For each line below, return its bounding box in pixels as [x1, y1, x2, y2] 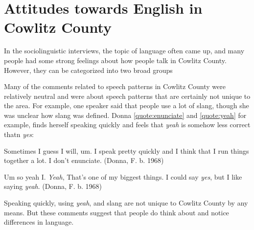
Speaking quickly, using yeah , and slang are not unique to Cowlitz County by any [4, 198, 248, 208]
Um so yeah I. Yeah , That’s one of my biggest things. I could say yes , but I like [4, 171, 242, 182]
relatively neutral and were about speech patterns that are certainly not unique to [4, 91, 251, 101]
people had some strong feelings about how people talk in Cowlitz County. [4, 55, 227, 65]
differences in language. [4, 217, 74, 227]
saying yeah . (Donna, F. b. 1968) [4, 181, 102, 191]
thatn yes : [4, 129, 34, 139]
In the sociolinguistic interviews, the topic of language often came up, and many [4, 46, 245, 56]
